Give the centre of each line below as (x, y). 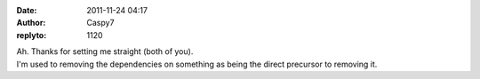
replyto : (32, 35)
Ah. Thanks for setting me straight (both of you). (105, 51)
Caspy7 (100, 23)
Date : (27, 10)
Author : (31, 23)
